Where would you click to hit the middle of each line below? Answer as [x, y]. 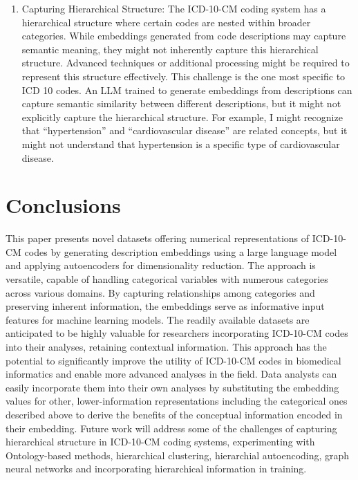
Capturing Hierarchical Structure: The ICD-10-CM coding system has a [174, 8]
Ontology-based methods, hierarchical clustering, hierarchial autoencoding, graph [178, 455]
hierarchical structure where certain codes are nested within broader [166, 22]
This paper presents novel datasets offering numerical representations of [158, 238]
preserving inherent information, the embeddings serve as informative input [165, 306]
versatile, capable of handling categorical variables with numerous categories [167, 279]
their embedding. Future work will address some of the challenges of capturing [171, 428]
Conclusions [63, 205]
